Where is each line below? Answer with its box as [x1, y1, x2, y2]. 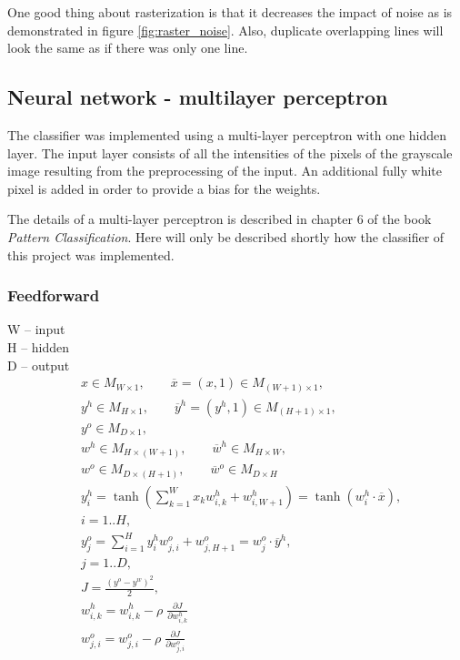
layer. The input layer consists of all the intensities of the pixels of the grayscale [7, 143, 453, 162]
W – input [7, 320, 65, 339]
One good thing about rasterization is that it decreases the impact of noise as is [7, 3, 453, 21]
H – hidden [7, 337, 70, 356]
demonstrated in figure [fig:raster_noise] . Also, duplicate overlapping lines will [7, 20, 444, 39]
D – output [7, 355, 70, 374]
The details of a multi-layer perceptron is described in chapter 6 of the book [7, 209, 432, 228]
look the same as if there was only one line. [7, 38, 248, 57]
